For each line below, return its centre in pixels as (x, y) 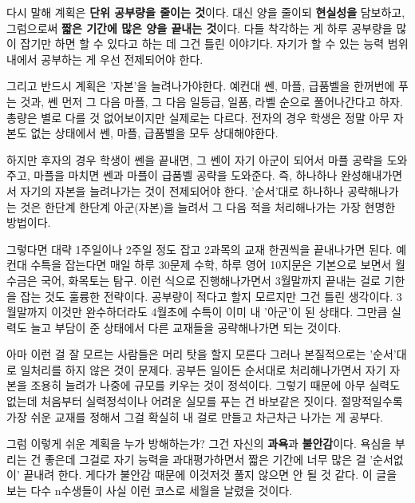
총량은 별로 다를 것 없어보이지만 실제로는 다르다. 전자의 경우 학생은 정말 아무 (198, 117)
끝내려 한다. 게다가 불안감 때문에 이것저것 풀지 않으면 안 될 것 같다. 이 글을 (210, 475)
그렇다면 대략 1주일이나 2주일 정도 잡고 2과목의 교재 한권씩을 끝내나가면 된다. (200, 249)
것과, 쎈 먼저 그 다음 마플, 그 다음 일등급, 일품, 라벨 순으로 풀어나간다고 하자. (211, 101)
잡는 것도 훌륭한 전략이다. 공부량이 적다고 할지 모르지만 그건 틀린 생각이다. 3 (211, 296)
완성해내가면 (372, 175)
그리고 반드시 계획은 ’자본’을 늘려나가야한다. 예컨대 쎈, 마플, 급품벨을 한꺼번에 (201, 86)
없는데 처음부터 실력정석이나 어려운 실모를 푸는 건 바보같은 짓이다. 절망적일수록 (205, 401)
